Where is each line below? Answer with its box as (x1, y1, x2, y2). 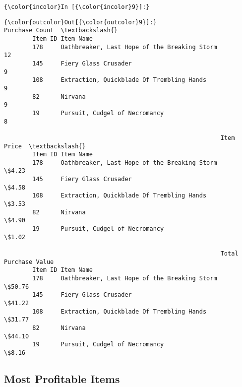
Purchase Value (4, 258, 54, 265)
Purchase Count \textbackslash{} (4, 27, 118, 34)
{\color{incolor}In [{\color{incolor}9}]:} (4, 3, 150, 10)
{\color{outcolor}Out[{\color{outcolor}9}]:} (4, 18, 157, 26)
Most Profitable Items (4, 371, 120, 386)
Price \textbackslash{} (4, 142, 86, 150)
